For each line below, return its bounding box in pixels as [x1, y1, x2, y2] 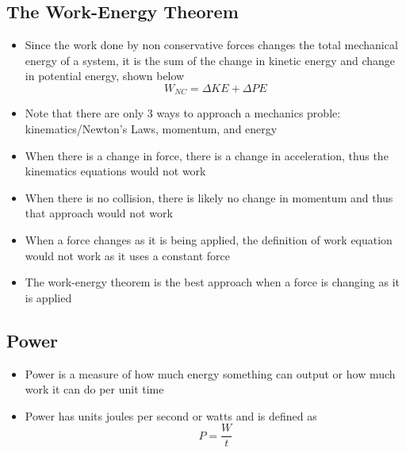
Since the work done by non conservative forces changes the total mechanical [25, 36, 398, 53]
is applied [25, 289, 72, 305]
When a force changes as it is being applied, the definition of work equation [25, 232, 393, 248]
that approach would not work [25, 205, 173, 221]
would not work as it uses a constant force [25, 247, 230, 263]
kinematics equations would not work [25, 163, 206, 179]
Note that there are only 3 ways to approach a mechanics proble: [25, 105, 341, 121]
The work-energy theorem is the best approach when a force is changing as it [25, 274, 400, 290]
